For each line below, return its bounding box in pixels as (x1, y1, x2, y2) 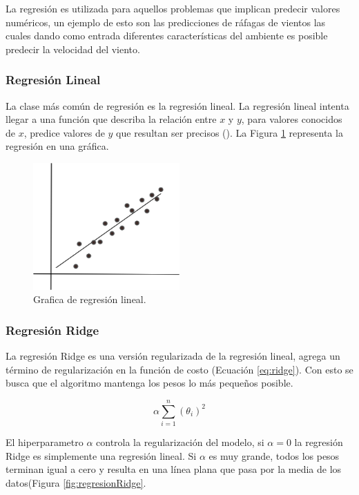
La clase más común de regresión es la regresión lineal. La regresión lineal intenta (6, 98, 349, 113)
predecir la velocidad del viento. (6, 41, 140, 56)
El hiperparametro (6, 435, 84, 449)
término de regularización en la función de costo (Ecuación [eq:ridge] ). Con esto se (6, 362, 353, 376)
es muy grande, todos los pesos (208, 448, 340, 463)
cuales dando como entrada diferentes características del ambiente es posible (6, 28, 328, 43)
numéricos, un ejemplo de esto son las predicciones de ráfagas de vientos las (6, 14, 326, 29)
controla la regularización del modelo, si (96, 435, 264, 449)
